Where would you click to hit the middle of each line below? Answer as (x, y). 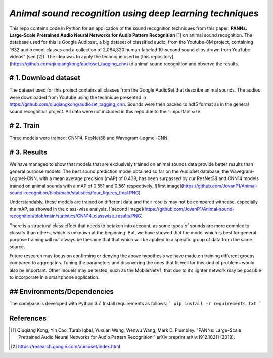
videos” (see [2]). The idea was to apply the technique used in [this (79, 57)
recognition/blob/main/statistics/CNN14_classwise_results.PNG (75, 216)
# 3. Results (28, 152)
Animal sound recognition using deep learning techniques (134, 13)
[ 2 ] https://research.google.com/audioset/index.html (66, 346)
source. (17, 247)
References (28, 318)
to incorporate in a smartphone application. (54, 277)
